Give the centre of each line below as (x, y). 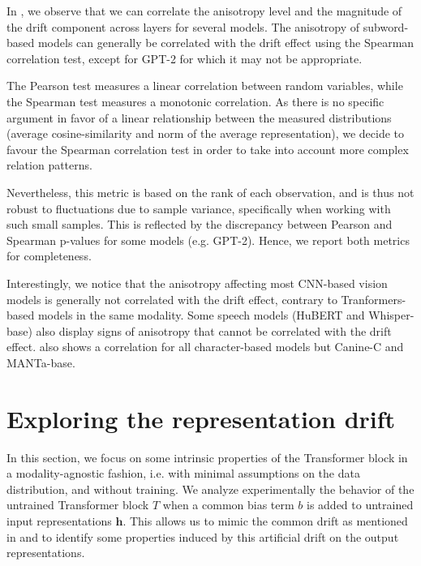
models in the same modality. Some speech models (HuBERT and (201, 315)
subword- (386, 26)
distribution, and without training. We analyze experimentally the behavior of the (210, 489)
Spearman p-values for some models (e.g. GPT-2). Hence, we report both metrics (208, 240)
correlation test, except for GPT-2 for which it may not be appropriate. (185, 58)
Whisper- (391, 315)
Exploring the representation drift (201, 418)
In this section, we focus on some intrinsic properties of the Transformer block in (207, 457)
